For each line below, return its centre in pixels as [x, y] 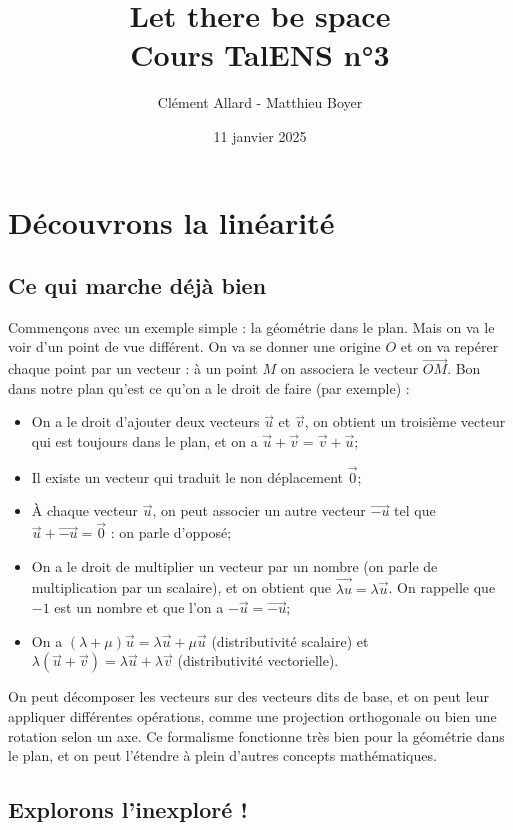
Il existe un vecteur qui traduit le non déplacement [187, 476]
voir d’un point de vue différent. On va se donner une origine [194, 346]
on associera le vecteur [349, 368]
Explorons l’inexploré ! [128, 809]
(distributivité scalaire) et [290, 640]
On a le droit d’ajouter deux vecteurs [145, 421]
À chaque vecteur [84, 510]
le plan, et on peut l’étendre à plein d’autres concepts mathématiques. [222, 755]
